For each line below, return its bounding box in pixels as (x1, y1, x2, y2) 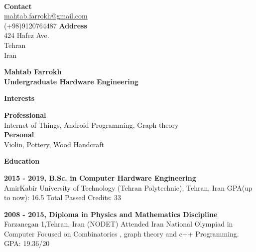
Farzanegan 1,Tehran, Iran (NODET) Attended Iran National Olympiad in (4, 219, 233, 229)
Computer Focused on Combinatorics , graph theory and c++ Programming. (4, 228, 239, 239)
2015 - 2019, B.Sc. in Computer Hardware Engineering (4, 172, 196, 183)
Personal (4, 129, 34, 140)
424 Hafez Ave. (4, 30, 49, 40)
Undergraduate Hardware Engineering (4, 76, 138, 86)
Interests (4, 93, 35, 103)
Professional (4, 109, 46, 120)
